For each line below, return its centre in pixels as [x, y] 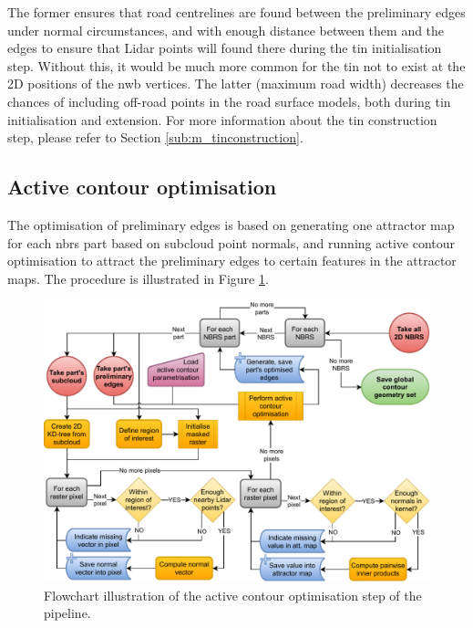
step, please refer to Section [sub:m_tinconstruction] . [155, 137]
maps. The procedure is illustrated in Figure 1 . [138, 278]
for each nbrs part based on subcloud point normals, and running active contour [231, 242]
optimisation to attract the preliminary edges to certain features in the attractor [232, 261]
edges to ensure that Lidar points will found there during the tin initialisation [225, 48]
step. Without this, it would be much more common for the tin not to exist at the [236, 65]
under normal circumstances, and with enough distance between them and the [226, 30]
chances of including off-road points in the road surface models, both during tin [229, 101]
